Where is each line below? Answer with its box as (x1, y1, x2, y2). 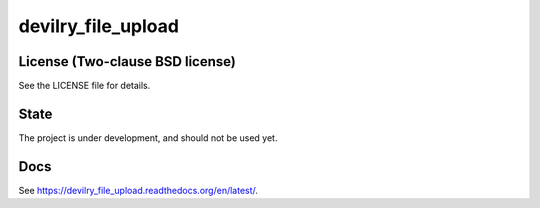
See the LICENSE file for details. (18, 80, 151, 92)
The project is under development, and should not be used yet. (18, 131, 278, 144)
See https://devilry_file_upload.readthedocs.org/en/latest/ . (18, 184, 259, 196)
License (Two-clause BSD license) (18, 53, 237, 70)
